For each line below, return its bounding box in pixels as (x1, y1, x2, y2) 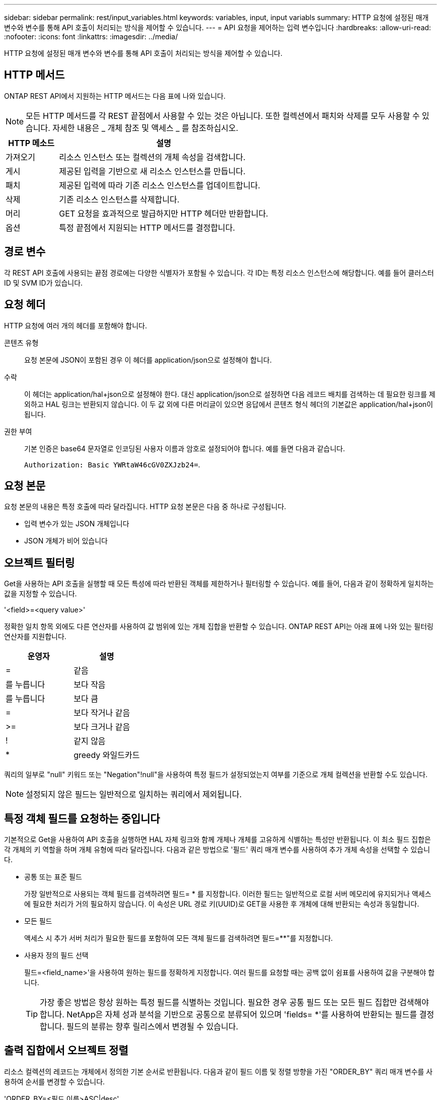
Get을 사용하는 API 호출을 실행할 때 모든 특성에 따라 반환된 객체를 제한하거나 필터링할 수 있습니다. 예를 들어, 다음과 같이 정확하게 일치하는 (4, 579, 434, 588)
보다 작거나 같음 (73, 708, 130, 718)
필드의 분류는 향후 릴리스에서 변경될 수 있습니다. (66, 1021, 238, 1032)
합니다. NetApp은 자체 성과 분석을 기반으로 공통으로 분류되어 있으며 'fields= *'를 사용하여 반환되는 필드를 (40, 1009, 417, 1020)
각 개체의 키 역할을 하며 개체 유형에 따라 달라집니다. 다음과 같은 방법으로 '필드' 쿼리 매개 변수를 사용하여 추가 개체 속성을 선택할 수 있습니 (4, 845, 430, 854)
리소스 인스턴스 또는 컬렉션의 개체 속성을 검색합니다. (59, 152, 246, 162)
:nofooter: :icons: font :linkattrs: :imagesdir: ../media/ (4, 32, 178, 41)
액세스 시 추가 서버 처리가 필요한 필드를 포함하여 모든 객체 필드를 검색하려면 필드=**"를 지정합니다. (24, 934, 333, 943)
